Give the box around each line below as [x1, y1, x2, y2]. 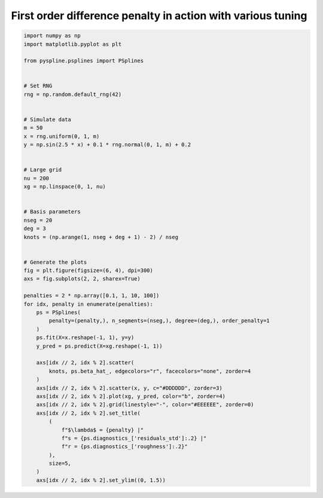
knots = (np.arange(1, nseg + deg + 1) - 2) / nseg [23, 234, 179, 240]
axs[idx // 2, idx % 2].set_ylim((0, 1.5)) [36, 476, 166, 484]
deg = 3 [23, 225, 46, 232]
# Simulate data [23, 116, 72, 123]
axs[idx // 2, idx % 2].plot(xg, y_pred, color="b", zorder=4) [36, 393, 226, 400]
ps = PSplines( [36, 309, 81, 316]
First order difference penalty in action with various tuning [11, 9, 307, 22]
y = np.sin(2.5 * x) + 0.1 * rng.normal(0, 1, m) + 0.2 [23, 141, 191, 148]
